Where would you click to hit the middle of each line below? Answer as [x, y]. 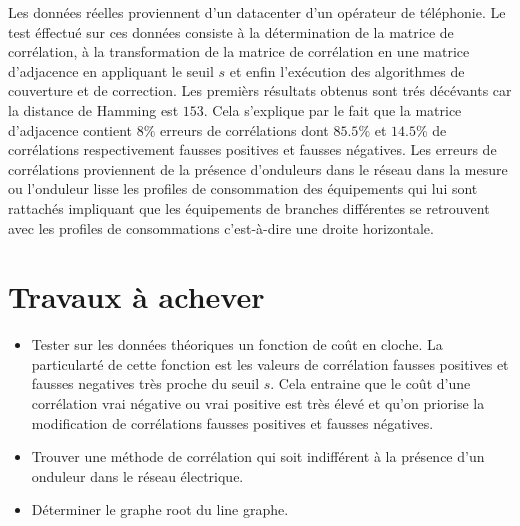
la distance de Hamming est [93, 109]
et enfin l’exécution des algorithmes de [347, 70]
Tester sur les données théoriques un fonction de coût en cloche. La [237, 344]
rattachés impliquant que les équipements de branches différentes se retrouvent [249, 207]
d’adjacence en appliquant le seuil [111, 70]
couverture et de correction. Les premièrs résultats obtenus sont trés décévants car [260, 90]
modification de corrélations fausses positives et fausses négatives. [232, 422]
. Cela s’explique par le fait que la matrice [332, 109]
